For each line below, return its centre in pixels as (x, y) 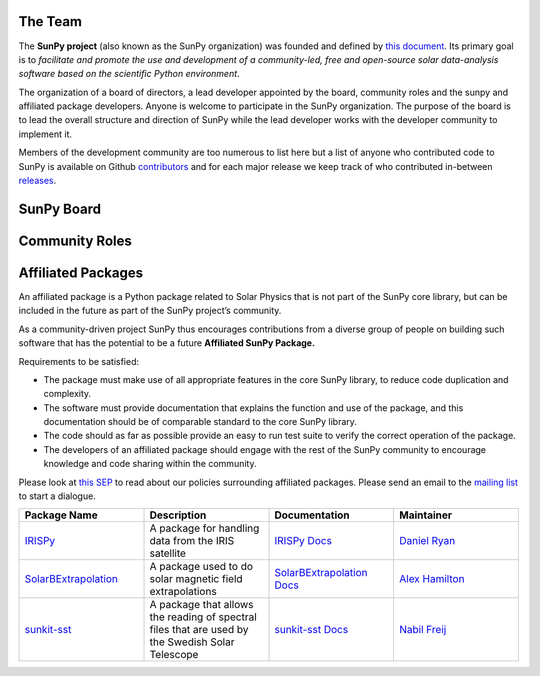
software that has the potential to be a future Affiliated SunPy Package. (166, 343)
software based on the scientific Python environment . (129, 74)
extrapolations (183, 592)
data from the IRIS (192, 541)
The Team (50, 21)
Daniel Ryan (427, 541)
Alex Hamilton (431, 579)
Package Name (61, 515)
